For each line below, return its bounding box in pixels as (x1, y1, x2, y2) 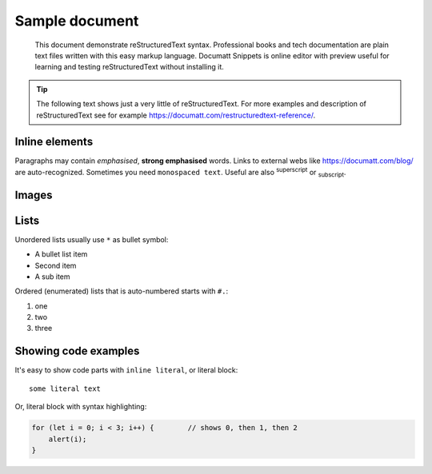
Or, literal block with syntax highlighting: (14, 402, 147, 412)
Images (14, 188, 53, 201)
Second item (34, 261, 77, 270)
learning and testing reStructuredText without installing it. (34, 62, 224, 72)
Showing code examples (14, 345, 140, 358)
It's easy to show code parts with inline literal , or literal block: (14, 365, 238, 375)
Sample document (14, 12, 139, 30)
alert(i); (48, 434, 87, 444)
